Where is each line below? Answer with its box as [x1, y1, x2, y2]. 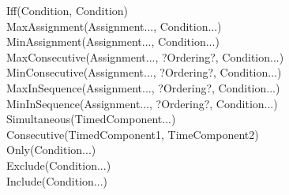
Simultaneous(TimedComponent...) [6, 111, 176, 127]
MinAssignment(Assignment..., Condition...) [6, 33, 220, 50]
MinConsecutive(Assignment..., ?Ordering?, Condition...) [6, 64, 282, 81]
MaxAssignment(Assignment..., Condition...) [6, 17, 222, 34]
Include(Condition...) [6, 172, 107, 189]
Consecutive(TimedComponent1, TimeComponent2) [6, 126, 259, 142]
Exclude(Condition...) [6, 156, 111, 173]
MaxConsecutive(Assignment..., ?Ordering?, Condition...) [6, 48, 284, 65]
